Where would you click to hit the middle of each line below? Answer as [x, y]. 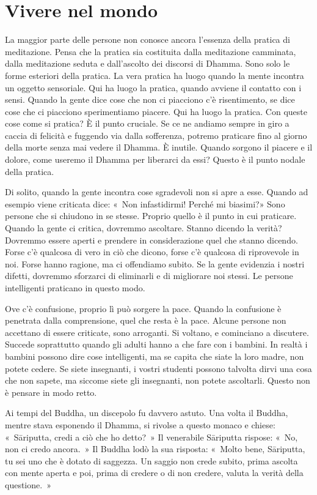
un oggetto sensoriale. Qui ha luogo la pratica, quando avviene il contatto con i [153, 87]
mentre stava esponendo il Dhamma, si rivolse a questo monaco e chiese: [140, 424]
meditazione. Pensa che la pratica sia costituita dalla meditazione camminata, [151, 51]
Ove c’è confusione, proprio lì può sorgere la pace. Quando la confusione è [143, 308]
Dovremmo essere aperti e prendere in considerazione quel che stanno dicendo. [151, 240]
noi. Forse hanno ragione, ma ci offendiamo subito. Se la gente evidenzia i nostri [155, 263]
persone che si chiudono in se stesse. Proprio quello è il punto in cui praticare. [151, 216]
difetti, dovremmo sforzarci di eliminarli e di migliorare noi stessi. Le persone [149, 276]
